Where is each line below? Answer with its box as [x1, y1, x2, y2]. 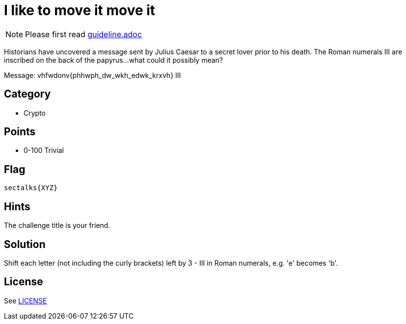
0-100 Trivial [24, 146, 64, 155]
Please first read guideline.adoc [25, 29, 142, 39]
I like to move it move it [4, 2, 155, 19]
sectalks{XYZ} [4, 184, 58, 192]
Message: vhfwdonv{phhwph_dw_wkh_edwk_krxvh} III [4, 71, 181, 79]
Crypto [24, 108, 46, 117]
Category [4, 88, 51, 100]
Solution [4, 238, 46, 250]
